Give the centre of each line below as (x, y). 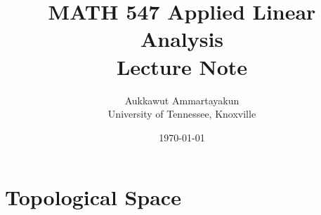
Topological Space (93, 197)
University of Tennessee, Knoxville (182, 114)
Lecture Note (182, 66)
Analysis (182, 39)
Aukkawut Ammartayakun (182, 100)
